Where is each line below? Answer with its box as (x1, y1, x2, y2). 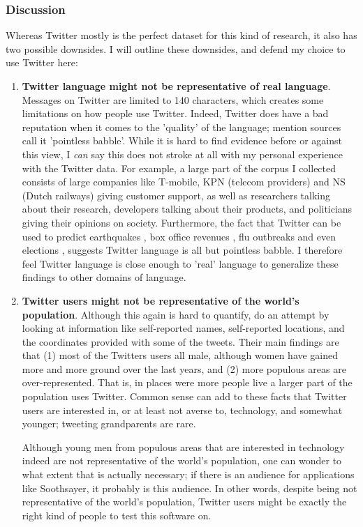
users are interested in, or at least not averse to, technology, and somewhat (22, 402, 343, 417)
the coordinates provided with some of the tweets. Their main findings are (22, 334, 339, 349)
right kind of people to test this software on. (22, 507, 212, 522)
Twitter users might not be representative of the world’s (22, 293, 299, 307)
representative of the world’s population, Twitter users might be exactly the (22, 494, 347, 509)
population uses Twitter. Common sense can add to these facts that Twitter (22, 389, 347, 404)
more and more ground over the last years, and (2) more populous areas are (22, 361, 346, 376)
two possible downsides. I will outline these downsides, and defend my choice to (6, 41, 346, 56)
